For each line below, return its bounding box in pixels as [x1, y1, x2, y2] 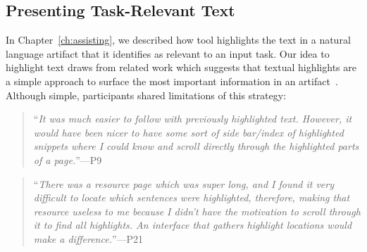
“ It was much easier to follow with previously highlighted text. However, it [33, 111, 352, 126]
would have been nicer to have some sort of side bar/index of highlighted [33, 125, 344, 139]
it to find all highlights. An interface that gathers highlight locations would [33, 218, 352, 232]
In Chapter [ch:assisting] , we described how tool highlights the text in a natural [6, 32, 351, 47]
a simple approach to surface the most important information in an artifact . [6, 73, 338, 88]
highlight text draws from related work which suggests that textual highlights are [6, 60, 356, 75]
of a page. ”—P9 [33, 152, 102, 167]
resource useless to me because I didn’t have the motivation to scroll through [33, 203, 361, 218]
